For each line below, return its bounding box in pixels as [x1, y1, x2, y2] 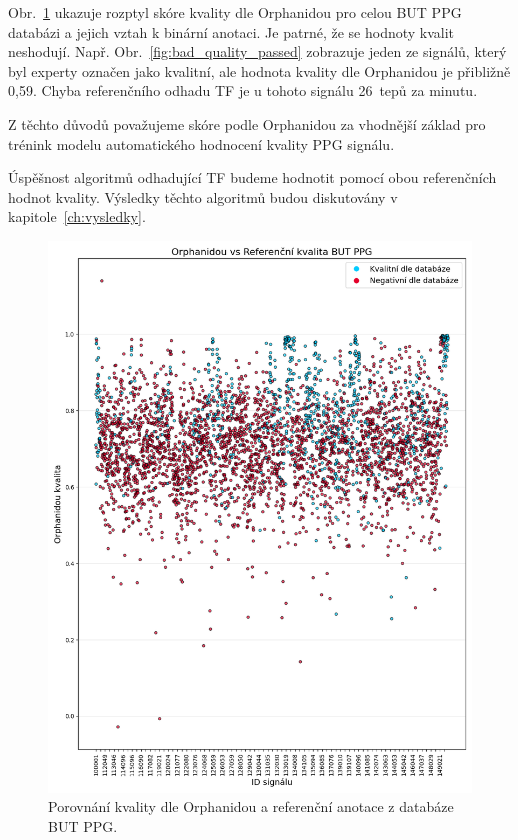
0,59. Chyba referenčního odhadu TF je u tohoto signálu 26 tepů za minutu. [8, 80, 478, 101]
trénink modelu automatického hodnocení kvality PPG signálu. [8, 133, 395, 154]
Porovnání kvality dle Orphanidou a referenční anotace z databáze [48, 796, 454, 817]
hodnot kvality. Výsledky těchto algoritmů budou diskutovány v [8, 186, 398, 207]
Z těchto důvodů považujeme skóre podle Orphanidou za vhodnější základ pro [8, 113, 486, 134]
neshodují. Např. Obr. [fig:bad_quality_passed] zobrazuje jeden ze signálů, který [8, 41, 507, 62]
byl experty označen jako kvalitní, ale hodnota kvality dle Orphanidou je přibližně [8, 60, 511, 81]
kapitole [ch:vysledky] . [8, 206, 146, 227]
